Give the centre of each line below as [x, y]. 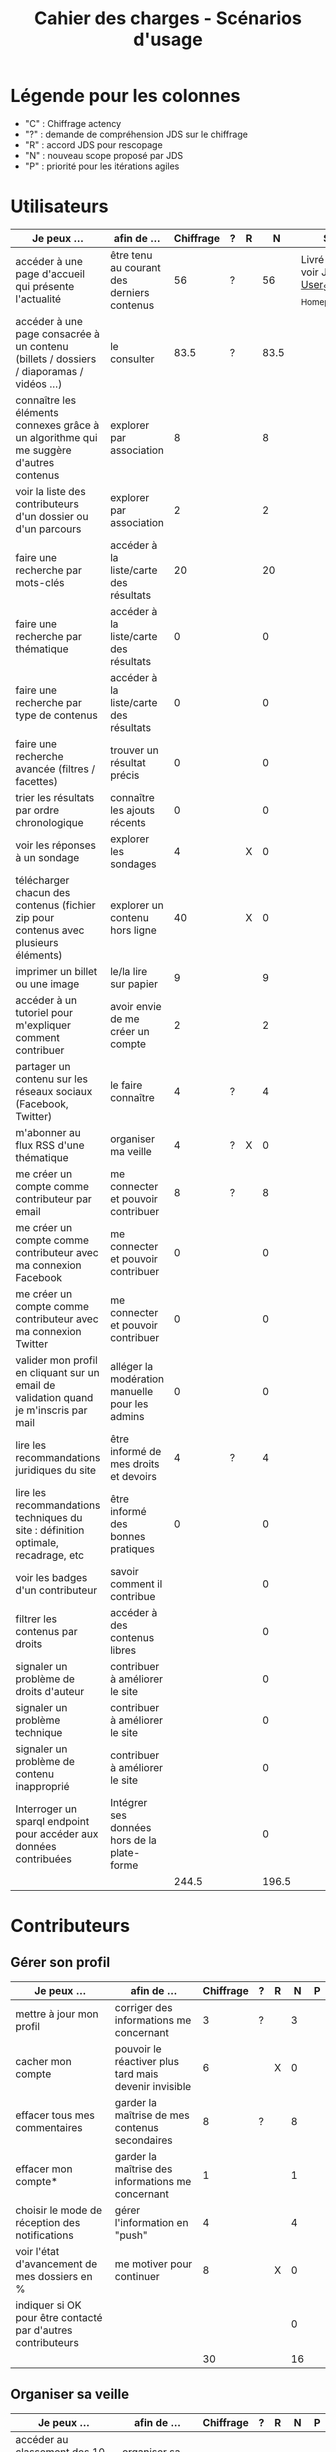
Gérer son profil [60, 1962]
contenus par [46, 1631]
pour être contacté [59, 2317]
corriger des [143, 2007]
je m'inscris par [51, 1410]
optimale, [37, 1542]
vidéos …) [39, 384]
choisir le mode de [59, 2210]
